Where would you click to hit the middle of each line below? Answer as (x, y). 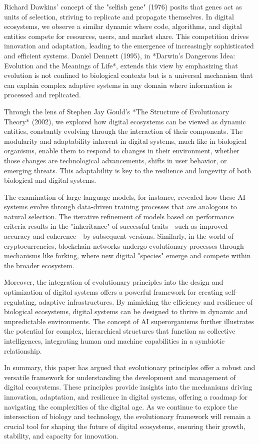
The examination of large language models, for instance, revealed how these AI (125, 197)
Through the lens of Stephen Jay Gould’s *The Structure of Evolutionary (117, 111)
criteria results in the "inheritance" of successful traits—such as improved (116, 226)
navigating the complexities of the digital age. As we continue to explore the (121, 406)
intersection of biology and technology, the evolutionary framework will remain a (127, 416)
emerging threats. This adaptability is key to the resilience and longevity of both (128, 170)
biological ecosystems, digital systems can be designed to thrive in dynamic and (126, 311)
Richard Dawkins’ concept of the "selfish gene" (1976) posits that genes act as (123, 6)
